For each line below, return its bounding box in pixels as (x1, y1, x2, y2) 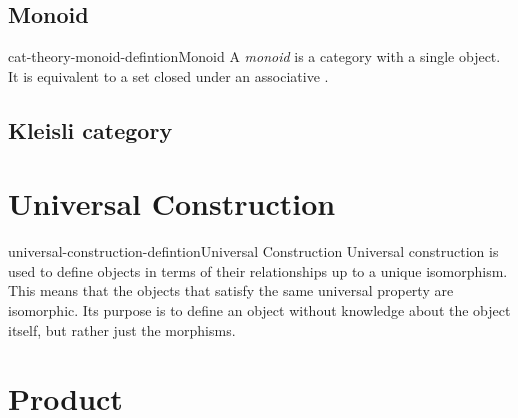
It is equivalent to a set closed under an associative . (8, 65, 329, 86)
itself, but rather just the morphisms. (8, 319, 236, 340)
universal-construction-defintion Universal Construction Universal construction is (8, 241, 499, 262)
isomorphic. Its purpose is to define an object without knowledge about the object (8, 300, 511, 321)
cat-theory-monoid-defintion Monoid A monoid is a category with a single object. (8, 46, 501, 67)
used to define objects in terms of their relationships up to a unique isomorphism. (8, 260, 508, 281)
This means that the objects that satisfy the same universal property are (8, 280, 454, 301)
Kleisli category (8, 114, 173, 145)
